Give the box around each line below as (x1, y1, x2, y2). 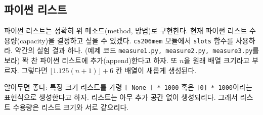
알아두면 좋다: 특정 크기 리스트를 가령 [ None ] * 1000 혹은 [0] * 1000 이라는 (4, 82, 252, 92)
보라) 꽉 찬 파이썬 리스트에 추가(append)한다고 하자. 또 (4, 55, 178, 66)
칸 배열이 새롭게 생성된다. (115, 65, 197, 75)
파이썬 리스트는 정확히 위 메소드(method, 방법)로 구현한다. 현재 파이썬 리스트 (4, 25, 247, 36)
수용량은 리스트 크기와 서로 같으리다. (13, 101, 129, 112)
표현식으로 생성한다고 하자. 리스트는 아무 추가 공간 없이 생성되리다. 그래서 (4, 91, 238, 102)
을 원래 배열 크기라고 (184, 55, 250, 66)
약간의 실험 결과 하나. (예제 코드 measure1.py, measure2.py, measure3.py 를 (15, 45, 259, 55)
